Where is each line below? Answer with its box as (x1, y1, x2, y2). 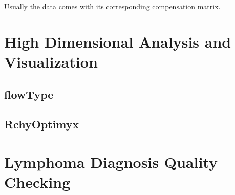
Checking (4, 171, 71, 192)
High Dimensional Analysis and (4, 31, 231, 52)
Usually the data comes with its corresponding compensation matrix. (4, 1, 221, 11)
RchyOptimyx (4, 116, 79, 132)
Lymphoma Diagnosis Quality (4, 151, 218, 172)
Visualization (4, 51, 98, 72)
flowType (4, 86, 54, 102)
